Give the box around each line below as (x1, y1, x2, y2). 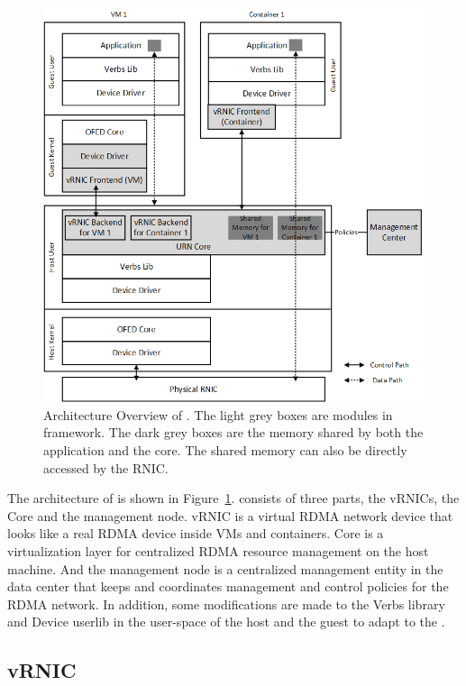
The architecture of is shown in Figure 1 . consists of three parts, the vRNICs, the (7, 489, 460, 508)
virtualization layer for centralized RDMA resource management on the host (7, 542, 429, 560)
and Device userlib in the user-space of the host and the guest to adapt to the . (7, 612, 445, 631)
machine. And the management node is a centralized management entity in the (7, 559, 443, 578)
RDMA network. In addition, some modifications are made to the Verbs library (7, 594, 445, 613)
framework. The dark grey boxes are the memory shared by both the (43, 423, 424, 442)
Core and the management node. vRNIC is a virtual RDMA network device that (7, 506, 453, 525)
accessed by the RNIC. (43, 458, 169, 477)
